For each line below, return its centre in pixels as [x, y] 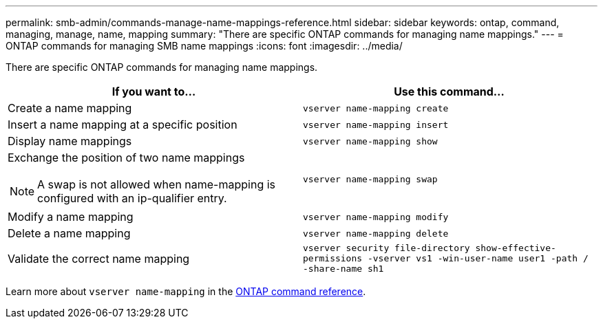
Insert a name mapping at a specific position [123, 125]
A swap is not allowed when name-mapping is [157, 184]
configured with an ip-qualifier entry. [132, 198]
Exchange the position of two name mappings [126, 158]
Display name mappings [70, 141]
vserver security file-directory [387, 248]
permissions [333, 258]
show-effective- [516, 248]
